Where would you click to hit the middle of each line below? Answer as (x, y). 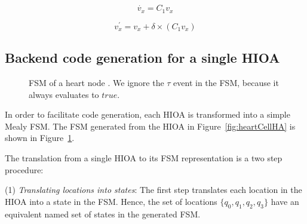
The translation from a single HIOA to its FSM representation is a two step (144, 157)
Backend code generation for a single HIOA (142, 58)
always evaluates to (64, 94)
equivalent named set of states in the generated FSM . (103, 214)
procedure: (24, 169)
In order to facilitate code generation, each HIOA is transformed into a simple (148, 114)
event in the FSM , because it (226, 82)
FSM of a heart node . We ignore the (96, 82)
